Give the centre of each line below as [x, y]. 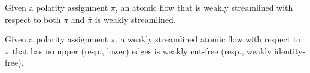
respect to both [33, 19]
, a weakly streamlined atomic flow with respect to [208, 39]
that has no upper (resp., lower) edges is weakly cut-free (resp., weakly [142, 51]
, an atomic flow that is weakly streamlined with [204, 7]
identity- [290, 51]
